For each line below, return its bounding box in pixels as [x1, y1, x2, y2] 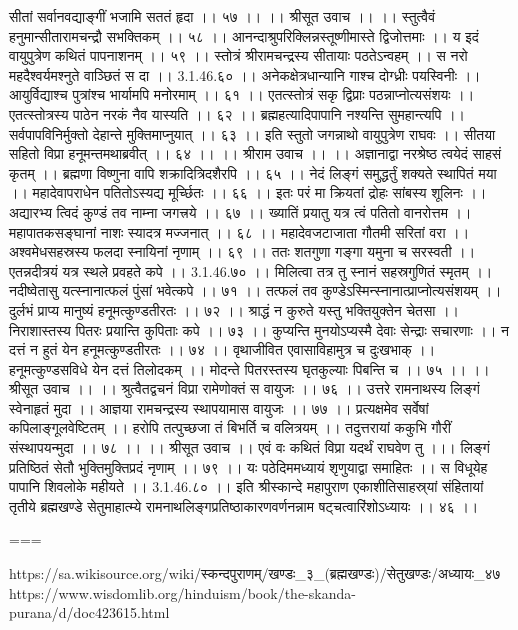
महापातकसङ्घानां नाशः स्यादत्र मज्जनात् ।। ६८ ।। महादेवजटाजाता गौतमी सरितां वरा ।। [9, 221, 470, 242]
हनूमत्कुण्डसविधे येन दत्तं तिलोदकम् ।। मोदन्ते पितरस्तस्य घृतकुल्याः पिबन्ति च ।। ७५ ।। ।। [9, 358, 490, 379]
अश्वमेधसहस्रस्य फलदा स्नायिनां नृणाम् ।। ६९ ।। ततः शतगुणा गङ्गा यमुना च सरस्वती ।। [9, 241, 476, 262]
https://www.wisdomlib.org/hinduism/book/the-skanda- [9, 582, 356, 603]
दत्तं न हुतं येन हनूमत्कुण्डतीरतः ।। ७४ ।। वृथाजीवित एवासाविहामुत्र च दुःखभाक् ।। [9, 339, 436, 360]
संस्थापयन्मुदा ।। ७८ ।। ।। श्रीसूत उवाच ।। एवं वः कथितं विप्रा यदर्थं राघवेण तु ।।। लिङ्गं [9, 437, 490, 458]
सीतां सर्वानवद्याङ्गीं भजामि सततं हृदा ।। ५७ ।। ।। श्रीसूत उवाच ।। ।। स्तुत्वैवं [9, 6, 436, 26]
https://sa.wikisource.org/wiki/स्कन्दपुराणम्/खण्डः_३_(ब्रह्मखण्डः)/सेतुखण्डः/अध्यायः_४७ [9, 563, 501, 584]
